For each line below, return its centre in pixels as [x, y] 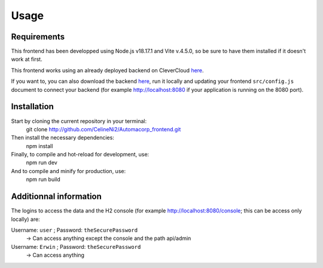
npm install [39, 146]
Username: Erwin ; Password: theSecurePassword [76, 247]
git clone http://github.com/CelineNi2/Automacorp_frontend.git [103, 129]
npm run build [43, 180]
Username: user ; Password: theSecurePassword [74, 230]
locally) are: [25, 219]
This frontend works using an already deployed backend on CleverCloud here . [107, 70]
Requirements [38, 37]
